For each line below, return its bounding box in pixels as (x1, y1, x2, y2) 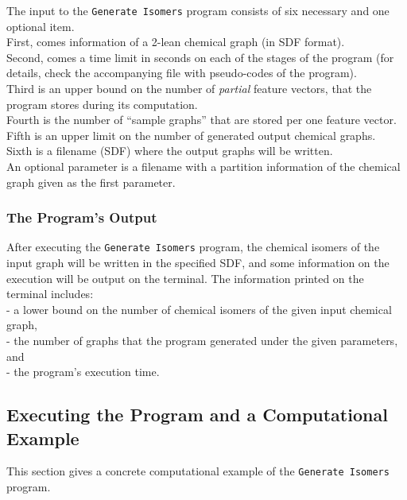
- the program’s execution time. (6, 363, 160, 380)
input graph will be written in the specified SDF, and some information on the (6, 254, 390, 271)
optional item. (6, 17, 75, 34)
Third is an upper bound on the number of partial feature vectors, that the (6, 80, 372, 97)
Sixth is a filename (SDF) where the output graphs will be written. (6, 142, 333, 159)
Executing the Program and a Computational (6, 402, 388, 427)
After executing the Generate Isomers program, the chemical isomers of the (6, 238, 380, 255)
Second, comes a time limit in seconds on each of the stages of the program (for (6, 48, 394, 65)
